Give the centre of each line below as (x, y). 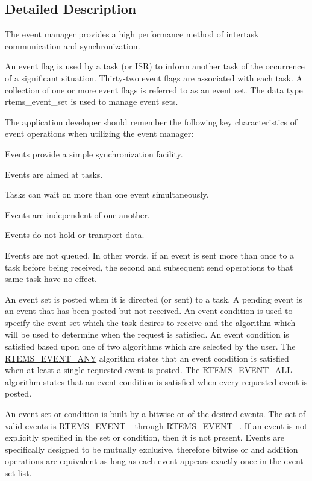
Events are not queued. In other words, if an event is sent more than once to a (150, 255)
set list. (18, 473)
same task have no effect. (51, 279)
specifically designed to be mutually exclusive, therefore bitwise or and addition (151, 449)
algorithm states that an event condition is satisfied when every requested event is (156, 381)
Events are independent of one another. (77, 214)
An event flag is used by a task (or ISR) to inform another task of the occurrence (155, 66)
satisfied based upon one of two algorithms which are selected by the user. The (150, 346)
